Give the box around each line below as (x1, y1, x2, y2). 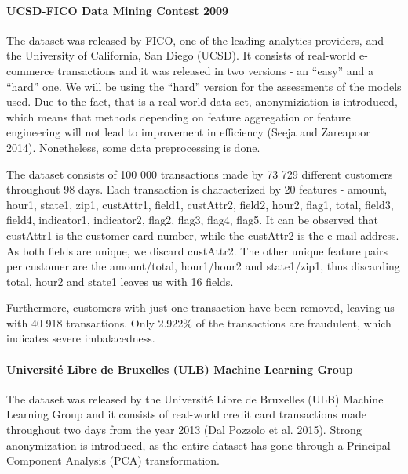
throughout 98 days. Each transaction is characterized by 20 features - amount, (6, 181, 388, 197)
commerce (6, 62, 54, 78)
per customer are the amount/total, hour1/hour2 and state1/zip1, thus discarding (6, 258, 400, 274)
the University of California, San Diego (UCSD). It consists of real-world (6, 47, 356, 63)
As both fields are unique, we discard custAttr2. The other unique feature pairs (6, 242, 388, 259)
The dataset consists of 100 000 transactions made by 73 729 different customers (6, 165, 393, 182)
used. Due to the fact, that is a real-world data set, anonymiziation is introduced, (6, 93, 398, 110)
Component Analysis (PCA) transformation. (6, 452, 220, 469)
